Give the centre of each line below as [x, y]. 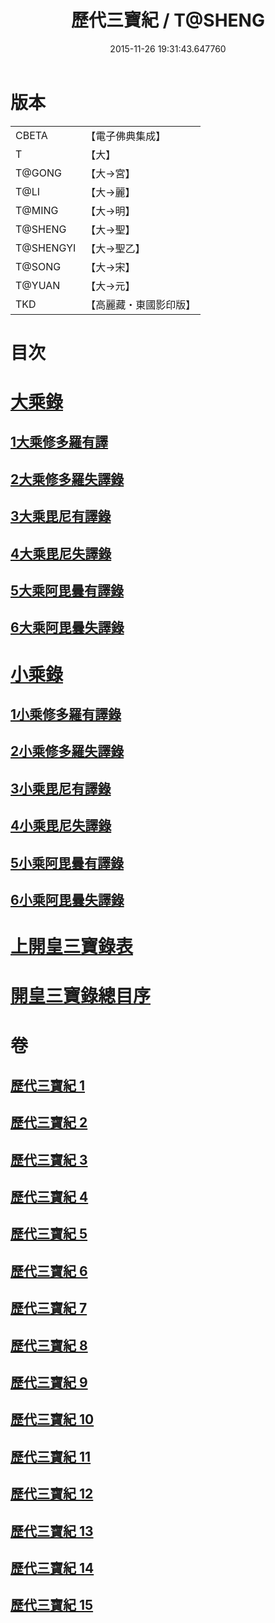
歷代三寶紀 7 [49, 1308]
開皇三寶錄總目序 [81, 996]
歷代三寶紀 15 [52, 1605]
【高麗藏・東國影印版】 [141, 304]
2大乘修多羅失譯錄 [67, 479]
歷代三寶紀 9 [49, 1382]
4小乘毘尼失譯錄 [61, 826]
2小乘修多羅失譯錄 [67, 751]
